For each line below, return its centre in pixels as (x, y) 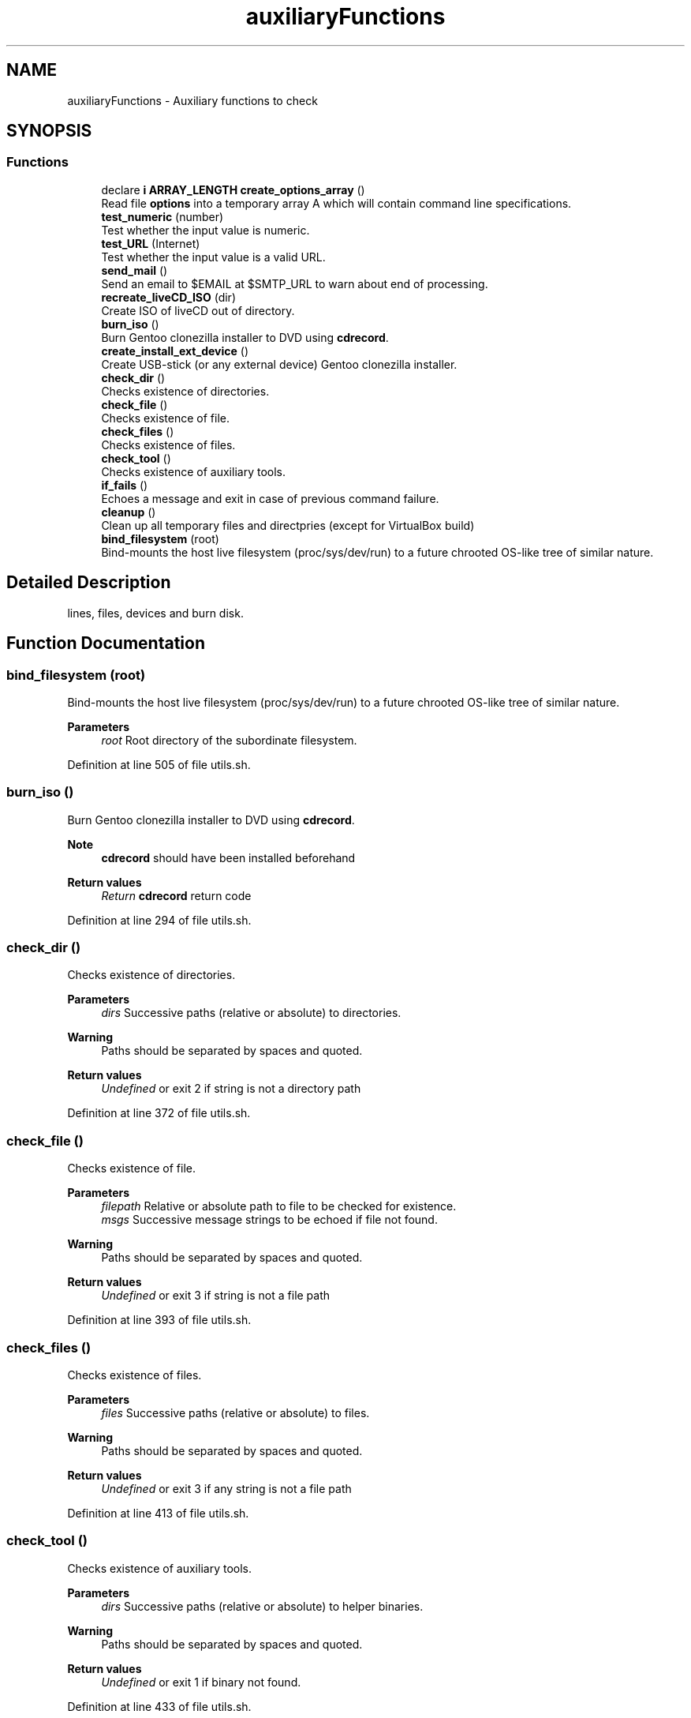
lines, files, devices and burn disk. (155, 613)
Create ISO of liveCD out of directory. (198, 310)
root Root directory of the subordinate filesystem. (229, 740)
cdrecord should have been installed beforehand (228, 857)
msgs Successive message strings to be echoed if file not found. (269, 1220)
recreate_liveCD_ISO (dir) (168, 297)
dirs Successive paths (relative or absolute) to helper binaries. (262, 1606)
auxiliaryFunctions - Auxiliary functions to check (192, 100)
